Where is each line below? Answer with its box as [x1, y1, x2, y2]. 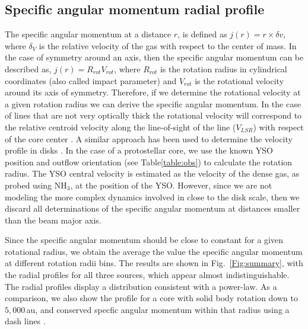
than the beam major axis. [5, 213, 101, 226]
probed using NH [5, 178, 67, 191]
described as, [5, 62, 52, 75]
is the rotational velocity [195, 74, 284, 87]
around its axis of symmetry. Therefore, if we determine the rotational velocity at [5, 86, 301, 98]
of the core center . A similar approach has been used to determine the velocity [5, 132, 293, 145]
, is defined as [177, 28, 227, 40]
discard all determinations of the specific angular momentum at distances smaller [5, 202, 300, 215]
